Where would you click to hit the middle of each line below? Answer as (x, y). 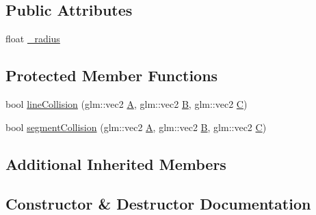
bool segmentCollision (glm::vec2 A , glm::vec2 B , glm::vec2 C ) (136, 127)
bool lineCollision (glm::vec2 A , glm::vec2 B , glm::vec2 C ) (127, 104)
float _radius (33, 39)
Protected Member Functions (112, 75)
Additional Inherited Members (116, 163)
